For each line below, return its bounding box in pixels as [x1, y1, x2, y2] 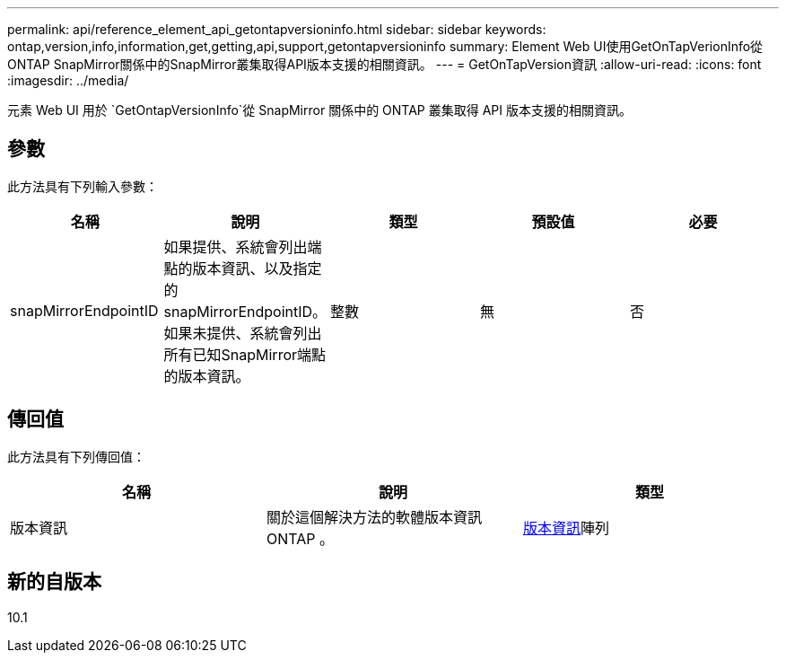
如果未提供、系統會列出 [163, 323, 322, 342]
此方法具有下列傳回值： [7, 448, 145, 464]
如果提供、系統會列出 [163, 237, 308, 256]
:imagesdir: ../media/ [7, 73, 129, 88]
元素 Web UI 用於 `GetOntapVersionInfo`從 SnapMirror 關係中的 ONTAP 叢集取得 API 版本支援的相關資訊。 [7, 102, 632, 118]
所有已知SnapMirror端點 [163, 345, 327, 364]
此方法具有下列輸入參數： [7, 178, 158, 194]
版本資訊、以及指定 [192, 259, 322, 277]
